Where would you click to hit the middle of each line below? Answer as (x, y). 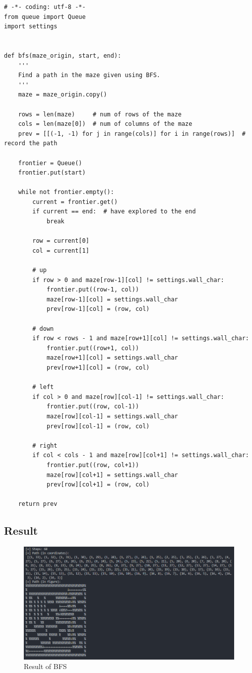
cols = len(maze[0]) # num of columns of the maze (105, 124)
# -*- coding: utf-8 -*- (45, 7)
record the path (31, 144)
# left (43, 387)
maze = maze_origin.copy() (63, 95)
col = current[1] (61, 250)
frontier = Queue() (50, 163)
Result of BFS (45, 666)
